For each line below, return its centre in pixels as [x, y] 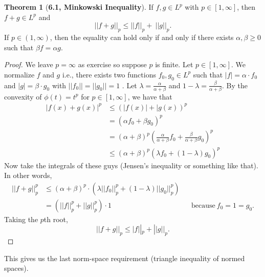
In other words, [28, 175]
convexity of [23, 96]
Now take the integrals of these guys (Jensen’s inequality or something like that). [131, 165]
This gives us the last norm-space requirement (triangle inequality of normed [125, 258]
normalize [19, 74]
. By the [235, 85]
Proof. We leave [29, 64]
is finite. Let [174, 64]
